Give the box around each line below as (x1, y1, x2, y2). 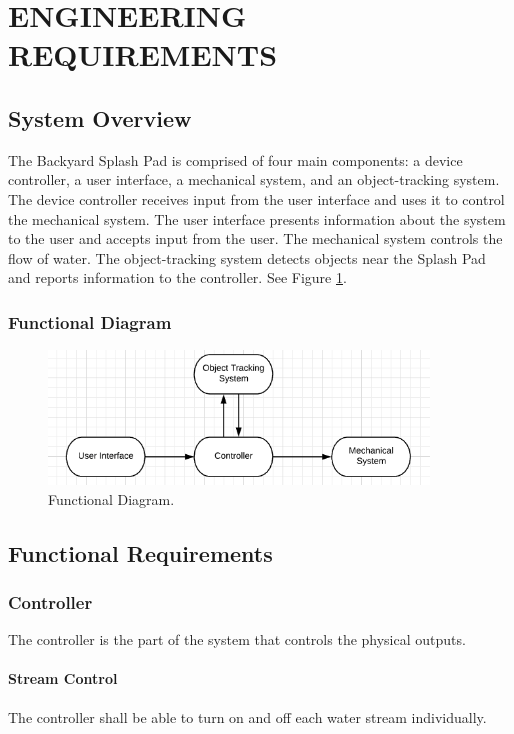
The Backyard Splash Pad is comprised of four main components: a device (8, 149, 463, 170)
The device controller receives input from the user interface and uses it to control (8, 188, 505, 209)
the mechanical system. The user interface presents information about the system (8, 208, 506, 229)
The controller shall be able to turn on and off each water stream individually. (8, 706, 487, 727)
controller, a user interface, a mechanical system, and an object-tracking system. (8, 169, 500, 190)
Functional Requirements (8, 537, 273, 568)
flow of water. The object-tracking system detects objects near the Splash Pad (8, 247, 486, 268)
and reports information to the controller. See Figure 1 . (8, 267, 347, 288)
